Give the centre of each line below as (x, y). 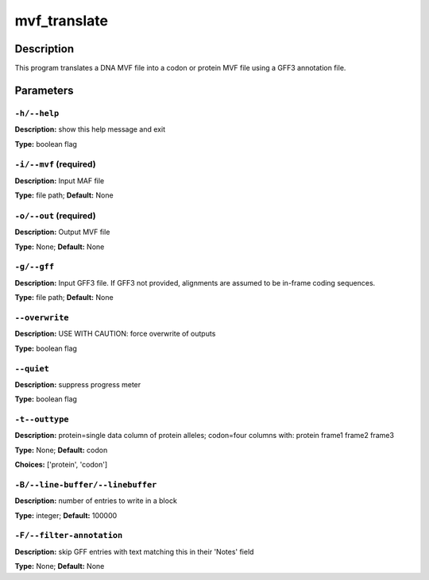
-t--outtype (42, 419)
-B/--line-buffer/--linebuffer (86, 484)
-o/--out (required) (55, 216)
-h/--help (37, 113)
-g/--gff (35, 267)
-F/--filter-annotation (69, 536)
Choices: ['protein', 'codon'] (61, 465)
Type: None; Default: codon (61, 450)
